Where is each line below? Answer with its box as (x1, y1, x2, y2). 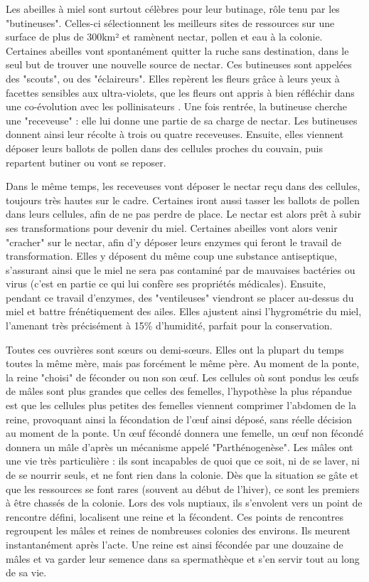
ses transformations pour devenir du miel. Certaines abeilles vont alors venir (6, 220, 338, 235)
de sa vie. (6, 565, 47, 580)
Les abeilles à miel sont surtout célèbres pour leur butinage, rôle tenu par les (6, 1, 340, 16)
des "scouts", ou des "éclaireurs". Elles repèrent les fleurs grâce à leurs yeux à (6, 70, 340, 85)
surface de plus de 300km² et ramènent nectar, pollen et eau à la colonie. (6, 29, 323, 44)
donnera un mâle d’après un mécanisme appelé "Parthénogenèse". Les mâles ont (6, 439, 353, 454)
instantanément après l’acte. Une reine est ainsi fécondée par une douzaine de (6, 536, 343, 551)
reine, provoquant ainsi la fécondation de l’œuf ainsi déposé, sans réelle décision (6, 411, 353, 426)
